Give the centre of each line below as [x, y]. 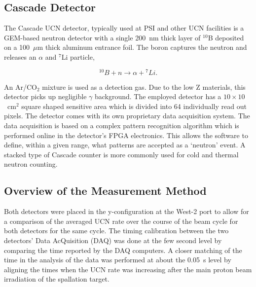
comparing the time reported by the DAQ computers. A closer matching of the [123, 250]
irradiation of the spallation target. [57, 279]
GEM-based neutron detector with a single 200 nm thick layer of [102, 37]
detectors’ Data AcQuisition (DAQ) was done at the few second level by [113, 240]
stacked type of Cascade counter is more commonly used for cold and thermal [121, 154]
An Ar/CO [20, 87]
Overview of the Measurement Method [105, 191]
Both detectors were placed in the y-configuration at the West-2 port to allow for [127, 211]
